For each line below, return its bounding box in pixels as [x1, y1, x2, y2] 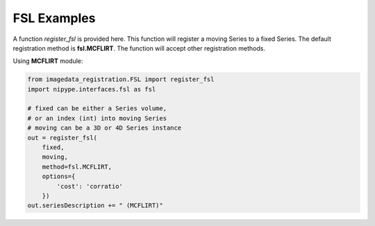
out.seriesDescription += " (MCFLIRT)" [27, 202, 163, 209]
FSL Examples [12, 10, 96, 26]
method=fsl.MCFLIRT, [42, 163, 112, 171]
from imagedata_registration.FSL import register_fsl [27, 76, 215, 83]
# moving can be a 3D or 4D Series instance [27, 124, 182, 132]
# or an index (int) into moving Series [27, 114, 167, 122]
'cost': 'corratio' [56, 182, 123, 190]
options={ [42, 173, 76, 180]
